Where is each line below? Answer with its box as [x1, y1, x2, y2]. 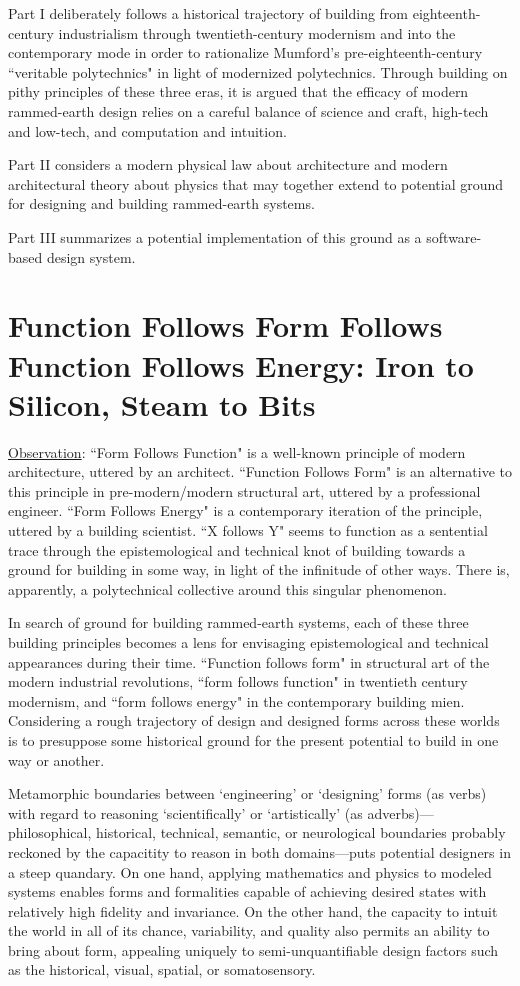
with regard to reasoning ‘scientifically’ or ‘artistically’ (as [8, 802, 363, 823]
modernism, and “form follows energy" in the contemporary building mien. [8, 690, 465, 711]
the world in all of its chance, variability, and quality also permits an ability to [8, 920, 490, 941]
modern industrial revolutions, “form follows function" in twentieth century [8, 671, 468, 692]
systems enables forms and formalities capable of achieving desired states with [8, 881, 487, 902]
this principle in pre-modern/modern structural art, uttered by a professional [8, 480, 481, 501]
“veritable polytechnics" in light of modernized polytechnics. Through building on [8, 61, 508, 82]
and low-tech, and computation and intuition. [8, 120, 287, 141]
